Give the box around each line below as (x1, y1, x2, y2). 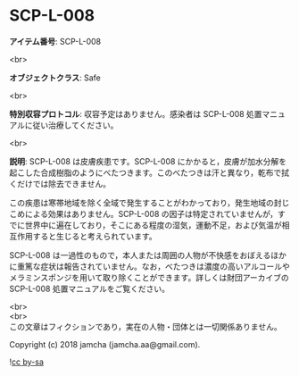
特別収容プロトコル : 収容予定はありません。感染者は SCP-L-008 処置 (9, 108, 262, 119)
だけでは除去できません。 (16, 178, 112, 188)
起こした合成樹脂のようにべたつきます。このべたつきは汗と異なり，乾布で (9, 167, 282, 178)
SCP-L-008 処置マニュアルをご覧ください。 (9, 283, 170, 294)
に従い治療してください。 (24, 120, 119, 130)
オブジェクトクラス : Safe (9, 72, 101, 83)
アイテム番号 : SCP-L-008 (9, 36, 102, 46)
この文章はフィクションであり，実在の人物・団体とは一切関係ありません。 (9, 321, 283, 331)
